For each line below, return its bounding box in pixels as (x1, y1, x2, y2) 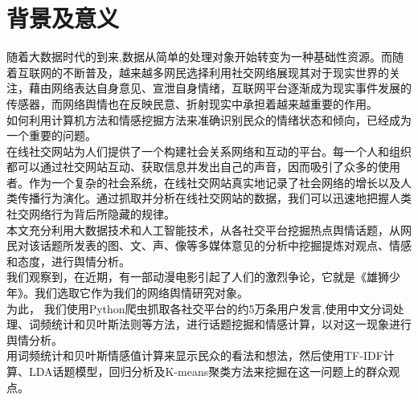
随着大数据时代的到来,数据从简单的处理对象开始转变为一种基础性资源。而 (6, 48, 392, 65)
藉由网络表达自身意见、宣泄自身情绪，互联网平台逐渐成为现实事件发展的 (28, 80, 412, 96)
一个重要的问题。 (6, 127, 96, 144)
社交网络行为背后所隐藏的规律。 (6, 206, 175, 222)
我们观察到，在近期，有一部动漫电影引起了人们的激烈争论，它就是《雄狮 (6, 268, 389, 285)
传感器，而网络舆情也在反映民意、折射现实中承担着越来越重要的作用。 (6, 95, 378, 112)
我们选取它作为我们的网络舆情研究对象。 (34, 284, 248, 301)
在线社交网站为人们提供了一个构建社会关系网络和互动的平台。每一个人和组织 (6, 142, 412, 159)
